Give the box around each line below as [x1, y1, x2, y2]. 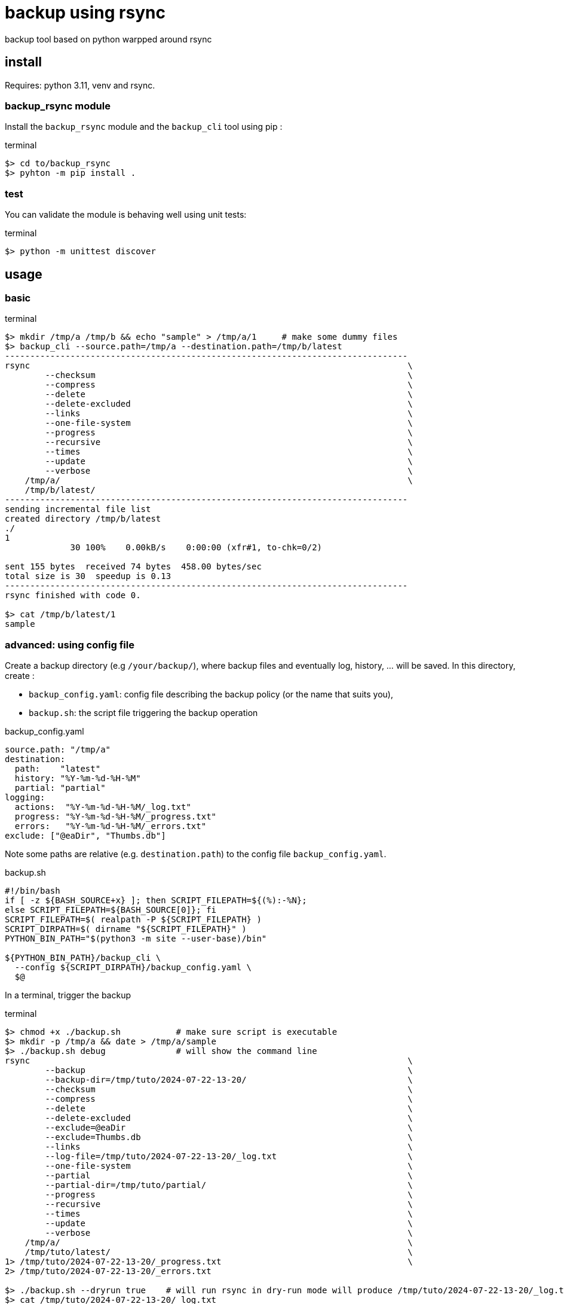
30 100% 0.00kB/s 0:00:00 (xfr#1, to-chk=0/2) [70, 543, 323, 553]
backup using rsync [5, 2, 165, 23]
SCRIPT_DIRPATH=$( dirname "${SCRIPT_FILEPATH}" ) [5, 924, 247, 934]
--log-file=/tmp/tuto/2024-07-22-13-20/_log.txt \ [45, 1151, 413, 1162]
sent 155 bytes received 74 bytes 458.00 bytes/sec [5, 562, 262, 572]
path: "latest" [14, 764, 101, 774]
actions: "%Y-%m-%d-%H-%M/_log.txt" [14, 802, 191, 812]
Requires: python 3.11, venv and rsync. [5, 80, 155, 90]
